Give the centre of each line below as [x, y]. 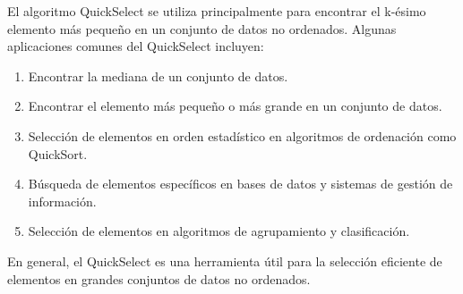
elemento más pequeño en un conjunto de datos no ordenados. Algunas [202, 28]
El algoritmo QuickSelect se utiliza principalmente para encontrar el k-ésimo [217, 11]
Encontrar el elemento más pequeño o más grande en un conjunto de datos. [235, 106]
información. [62, 201]
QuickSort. [58, 153]
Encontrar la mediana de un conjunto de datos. [158, 76]
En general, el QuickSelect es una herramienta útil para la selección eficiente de [225, 260]
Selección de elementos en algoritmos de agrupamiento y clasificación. [219, 231]
